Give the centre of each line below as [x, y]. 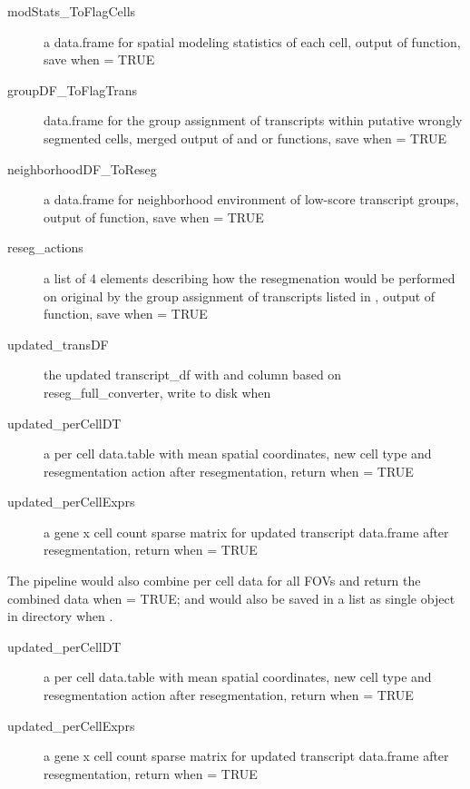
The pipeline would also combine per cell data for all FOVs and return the [214, 581]
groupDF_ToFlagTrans [73, 89]
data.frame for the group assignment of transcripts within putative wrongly [253, 120]
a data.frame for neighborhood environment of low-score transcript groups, [251, 199]
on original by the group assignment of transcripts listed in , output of [240, 296]
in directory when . [60, 616]
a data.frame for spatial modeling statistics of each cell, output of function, [252, 41]
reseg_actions [45, 247]
